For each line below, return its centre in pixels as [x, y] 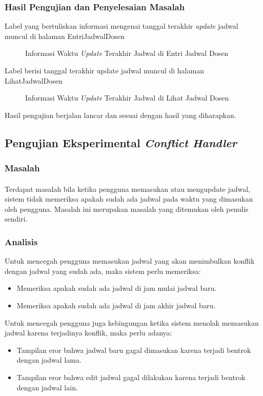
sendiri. [16, 219]
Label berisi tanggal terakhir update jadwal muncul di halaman [104, 70]
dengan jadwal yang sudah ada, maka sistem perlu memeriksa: [103, 271]
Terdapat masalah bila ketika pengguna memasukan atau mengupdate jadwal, [127, 189]
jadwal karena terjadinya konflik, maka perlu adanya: [88, 333]
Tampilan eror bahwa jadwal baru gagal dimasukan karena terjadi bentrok [134, 350]
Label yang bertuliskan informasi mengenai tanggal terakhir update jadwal [122, 26]
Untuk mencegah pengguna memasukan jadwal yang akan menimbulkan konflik [130, 261]
